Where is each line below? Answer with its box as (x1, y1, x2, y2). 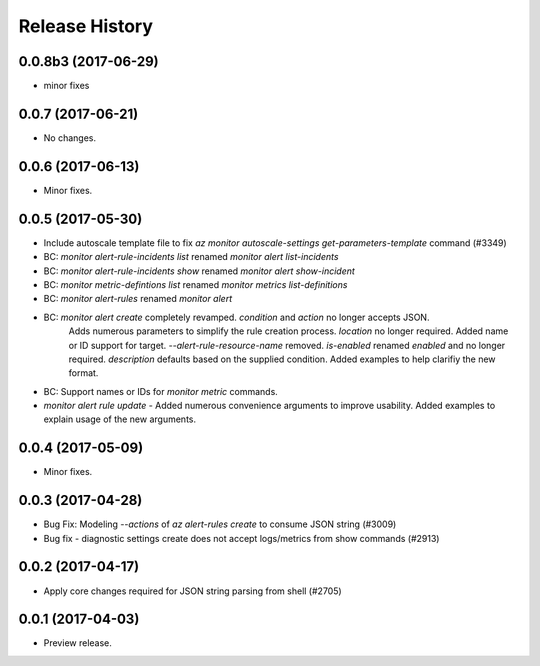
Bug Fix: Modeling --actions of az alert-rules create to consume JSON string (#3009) (43, 518, 397, 530)
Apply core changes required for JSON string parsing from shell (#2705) (43, 585, 342, 597)
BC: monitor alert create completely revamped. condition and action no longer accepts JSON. (43, 311, 430, 323)
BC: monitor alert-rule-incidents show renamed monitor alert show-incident (43, 265, 355, 277)
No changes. (43, 131, 97, 144)
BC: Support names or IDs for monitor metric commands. (43, 385, 279, 397)
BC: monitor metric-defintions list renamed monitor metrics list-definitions (43, 278, 348, 290)
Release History (18, 15, 154, 37)
